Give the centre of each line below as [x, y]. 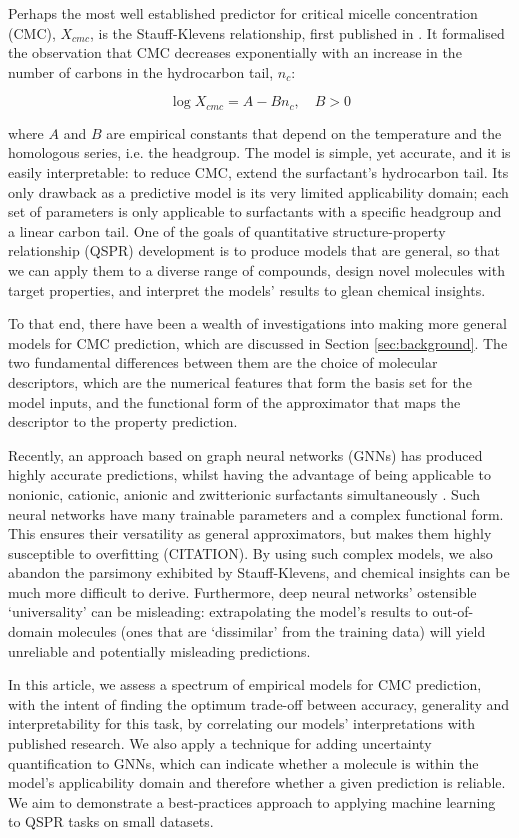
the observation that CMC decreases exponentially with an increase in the [235, 52]
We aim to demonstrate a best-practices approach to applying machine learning [252, 801]
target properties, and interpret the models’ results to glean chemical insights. [247, 289]
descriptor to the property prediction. [123, 421]
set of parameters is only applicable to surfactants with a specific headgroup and [255, 211]
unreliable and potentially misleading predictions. [159, 650]
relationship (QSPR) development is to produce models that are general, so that [254, 250]
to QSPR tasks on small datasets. [111, 821]
